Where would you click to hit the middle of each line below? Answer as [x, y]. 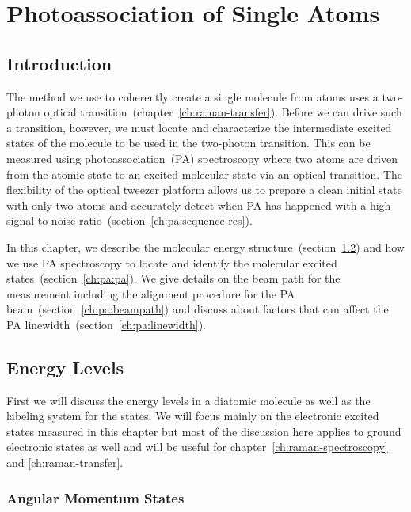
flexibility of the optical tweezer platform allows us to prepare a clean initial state [204, 190]
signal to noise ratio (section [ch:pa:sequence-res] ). [129, 220]
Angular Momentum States [95, 497]
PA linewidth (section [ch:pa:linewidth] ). [106, 324]
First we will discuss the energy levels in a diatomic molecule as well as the [188, 400]
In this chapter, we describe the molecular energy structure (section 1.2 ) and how [205, 247]
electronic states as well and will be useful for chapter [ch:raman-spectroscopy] [197, 447]
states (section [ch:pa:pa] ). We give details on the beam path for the [173, 278]
